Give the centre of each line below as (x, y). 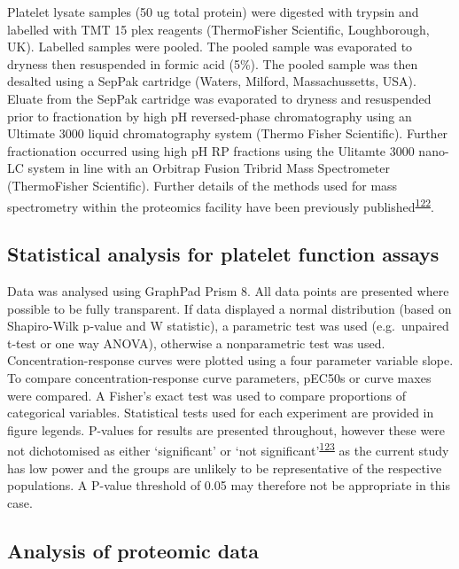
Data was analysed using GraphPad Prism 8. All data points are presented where (228, 290)
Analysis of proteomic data (133, 550)
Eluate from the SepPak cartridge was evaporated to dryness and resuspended (219, 98)
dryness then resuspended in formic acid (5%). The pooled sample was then (213, 63)
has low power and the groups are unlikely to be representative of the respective (225, 468)
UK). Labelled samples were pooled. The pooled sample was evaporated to (210, 47)
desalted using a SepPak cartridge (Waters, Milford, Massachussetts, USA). (212, 81)
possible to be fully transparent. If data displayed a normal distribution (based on (229, 308)
